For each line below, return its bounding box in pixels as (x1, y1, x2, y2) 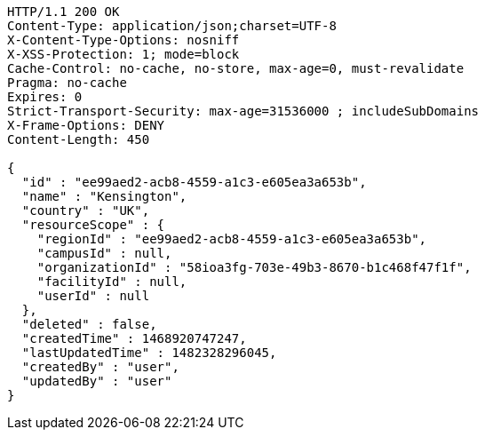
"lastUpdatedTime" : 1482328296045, (21, 346, 277, 360)
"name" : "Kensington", (21, 189, 187, 203)
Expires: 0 (7, 90, 83, 104)
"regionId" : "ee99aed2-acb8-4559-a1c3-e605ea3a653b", (36, 232, 427, 246)
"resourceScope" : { (21, 218, 165, 232)
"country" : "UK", (21, 203, 150, 218)
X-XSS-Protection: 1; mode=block (7, 47, 240, 61)
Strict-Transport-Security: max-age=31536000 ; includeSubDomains (7, 104, 480, 118)
